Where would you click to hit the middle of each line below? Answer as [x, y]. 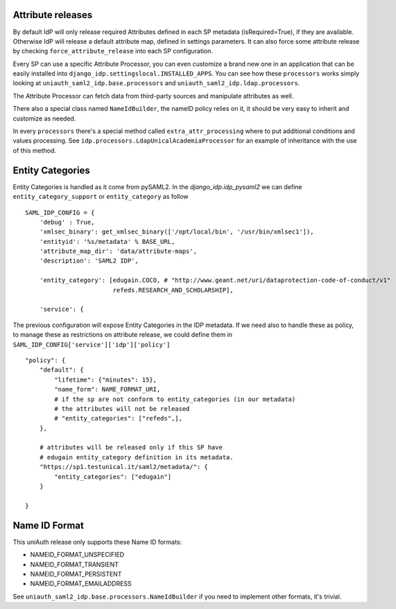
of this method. [35, 150]
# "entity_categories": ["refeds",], [119, 418]
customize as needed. [44, 118]
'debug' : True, [67, 222]
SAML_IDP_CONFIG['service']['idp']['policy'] [92, 344]
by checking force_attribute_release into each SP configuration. [113, 51]
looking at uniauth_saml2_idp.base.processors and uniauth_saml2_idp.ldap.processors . [156, 83]
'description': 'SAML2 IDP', [89, 261]
